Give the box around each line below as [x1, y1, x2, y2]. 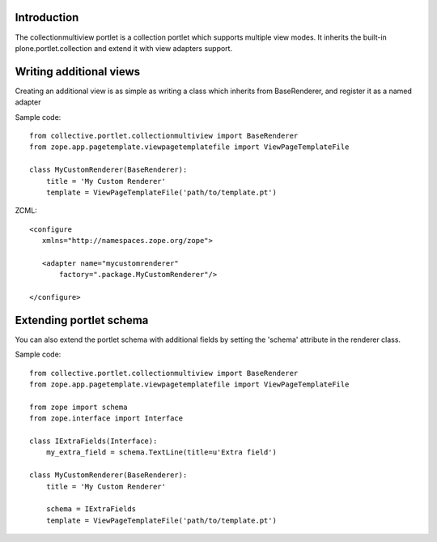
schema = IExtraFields [45, 505, 137, 514]
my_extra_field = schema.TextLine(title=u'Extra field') [45, 448, 277, 457]
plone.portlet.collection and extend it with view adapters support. [15, 43, 233, 53]
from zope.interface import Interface [29, 414, 184, 423]
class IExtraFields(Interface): [29, 437, 158, 446]
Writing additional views [15, 65, 141, 79]
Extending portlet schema [15, 313, 149, 327]
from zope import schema [29, 402, 128, 412]
